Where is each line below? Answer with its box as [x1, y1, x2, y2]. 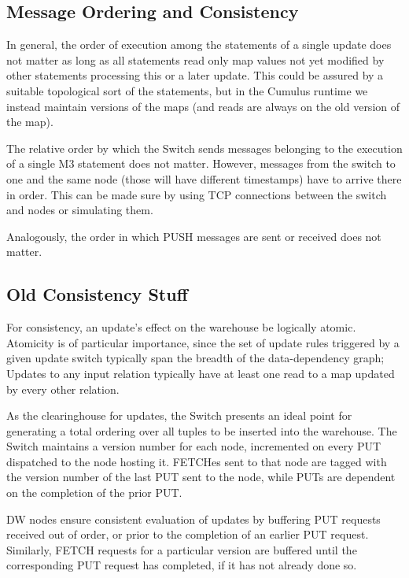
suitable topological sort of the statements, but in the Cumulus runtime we [6, 82, 368, 98]
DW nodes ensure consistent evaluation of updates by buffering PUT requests [6, 510, 381, 527]
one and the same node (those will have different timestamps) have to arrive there [6, 170, 402, 187]
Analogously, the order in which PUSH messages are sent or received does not [6, 228, 381, 244]
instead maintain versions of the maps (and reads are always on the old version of [6, 98, 400, 114]
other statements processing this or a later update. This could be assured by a [6, 67, 384, 83]
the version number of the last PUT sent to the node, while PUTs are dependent [6, 469, 396, 485]
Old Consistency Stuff [6, 282, 188, 306]
